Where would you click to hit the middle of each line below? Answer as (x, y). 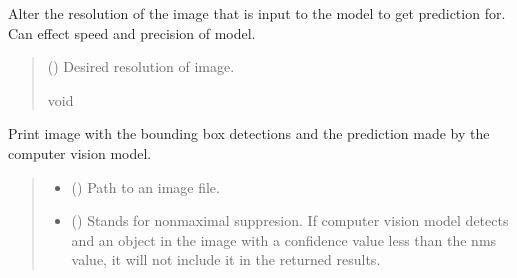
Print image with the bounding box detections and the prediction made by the (249, 133)
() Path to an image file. (145, 186)
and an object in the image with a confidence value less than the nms (284, 239)
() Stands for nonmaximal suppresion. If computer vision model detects (290, 220)
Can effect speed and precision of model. (132, 32)
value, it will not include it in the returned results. (226, 259)
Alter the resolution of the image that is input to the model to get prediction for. (257, 13)
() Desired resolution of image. (141, 66)
